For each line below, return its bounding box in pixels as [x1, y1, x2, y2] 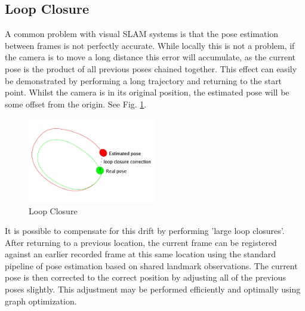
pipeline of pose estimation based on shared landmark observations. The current [5, 259, 298, 272]
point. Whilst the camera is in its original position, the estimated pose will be [5, 86, 289, 98]
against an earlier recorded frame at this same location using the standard [5, 248, 276, 260]
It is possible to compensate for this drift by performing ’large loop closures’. [5, 224, 285, 237]
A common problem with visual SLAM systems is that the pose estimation [5, 27, 279, 40]
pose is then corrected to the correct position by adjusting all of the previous [5, 271, 286, 284]
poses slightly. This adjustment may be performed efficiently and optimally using [5, 283, 301, 295]
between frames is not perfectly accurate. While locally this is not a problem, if [5, 39, 295, 51]
